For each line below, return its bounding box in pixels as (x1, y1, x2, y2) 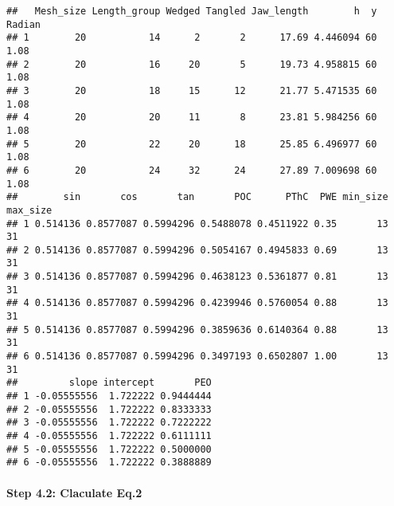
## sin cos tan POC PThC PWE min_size (6, 191, 388, 203)
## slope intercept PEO (6, 377, 212, 389)
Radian (6, 18, 41, 30)
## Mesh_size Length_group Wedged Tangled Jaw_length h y (6, 6, 377, 17)
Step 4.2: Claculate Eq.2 (6, 484, 142, 500)
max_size (6, 204, 53, 216)
